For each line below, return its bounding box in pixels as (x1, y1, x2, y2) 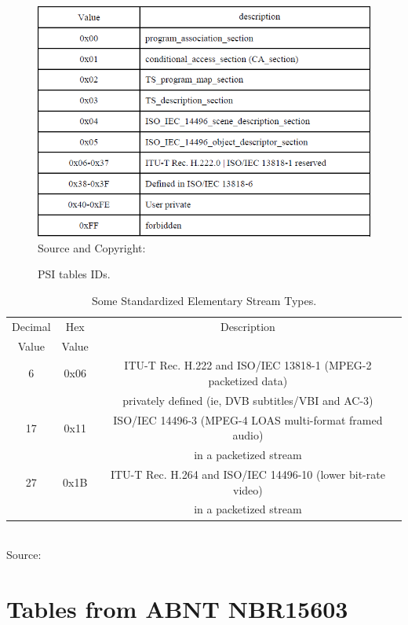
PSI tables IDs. (38, 266, 111, 282)
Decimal (12, 318, 51, 334)
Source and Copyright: (38, 239, 146, 256)
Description (220, 318, 275, 334)
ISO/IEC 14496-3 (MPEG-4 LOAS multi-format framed (113, 411, 383, 428)
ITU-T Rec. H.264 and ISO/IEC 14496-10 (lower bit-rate (110, 466, 385, 483)
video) (233, 481, 263, 498)
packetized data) (208, 373, 288, 389)
